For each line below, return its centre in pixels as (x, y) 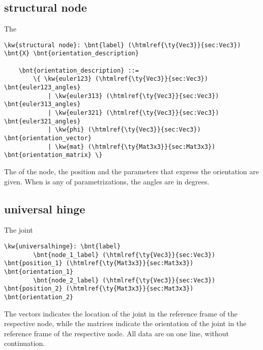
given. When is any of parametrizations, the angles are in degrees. (107, 181)
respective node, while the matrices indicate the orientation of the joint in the (125, 323)
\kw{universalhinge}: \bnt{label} (63, 246)
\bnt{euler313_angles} (42, 104)
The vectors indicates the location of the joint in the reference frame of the (121, 313)
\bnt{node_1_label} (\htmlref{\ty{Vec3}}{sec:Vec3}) (124, 255)
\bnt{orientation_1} (39, 272)
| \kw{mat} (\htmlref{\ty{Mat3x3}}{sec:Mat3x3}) (131, 147)
